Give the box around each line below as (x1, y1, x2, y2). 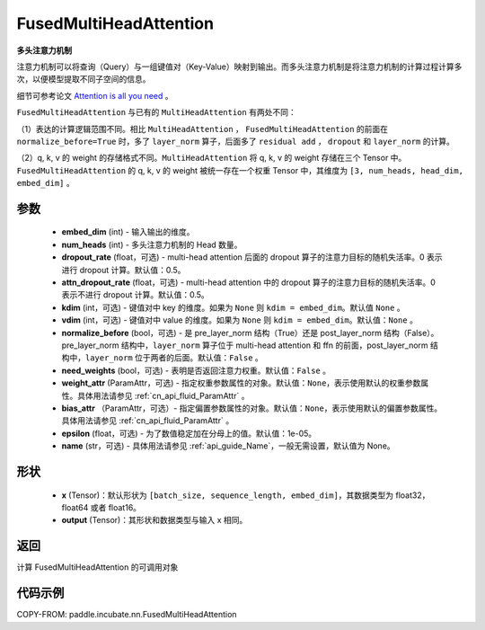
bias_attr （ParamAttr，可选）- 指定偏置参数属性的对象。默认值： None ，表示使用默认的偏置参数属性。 (61, 403, 443, 413)
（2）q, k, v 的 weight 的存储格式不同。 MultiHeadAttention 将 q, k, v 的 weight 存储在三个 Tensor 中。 (16, 153, 407, 164)
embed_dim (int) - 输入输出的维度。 (61, 226, 195, 237)
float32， (395, 490, 430, 501)
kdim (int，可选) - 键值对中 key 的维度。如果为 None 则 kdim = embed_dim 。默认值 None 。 (61, 302, 405, 313)
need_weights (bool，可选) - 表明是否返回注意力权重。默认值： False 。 (61, 365, 331, 376)
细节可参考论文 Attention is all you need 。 (16, 90, 173, 101)
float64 (61, 501, 89, 512)
